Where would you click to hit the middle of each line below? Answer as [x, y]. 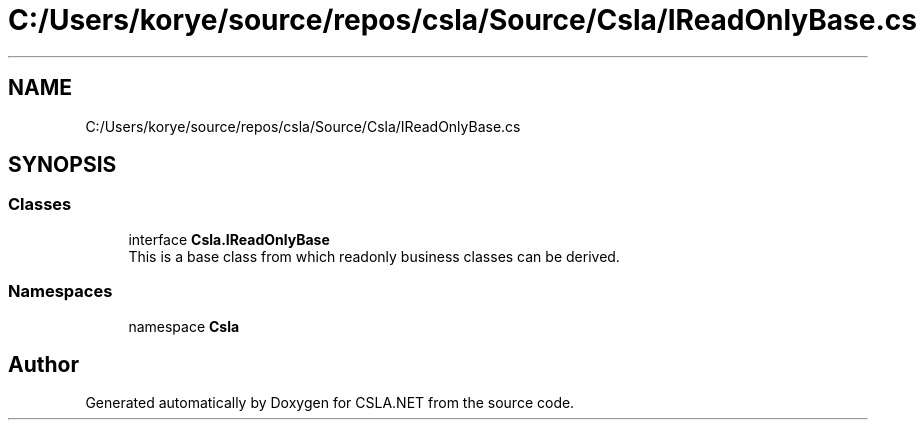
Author [43, 364]
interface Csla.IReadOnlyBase [229, 239]
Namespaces [60, 291]
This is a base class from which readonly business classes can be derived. [374, 256]
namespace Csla [184, 326]
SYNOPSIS [62, 165]
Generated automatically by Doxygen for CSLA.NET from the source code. [330, 403]
